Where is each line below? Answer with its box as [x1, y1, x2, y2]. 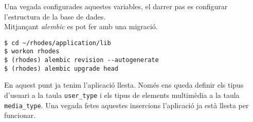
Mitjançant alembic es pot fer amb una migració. [4, 21, 158, 32]
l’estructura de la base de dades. [4, 11, 106, 22]
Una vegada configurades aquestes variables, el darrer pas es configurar [4, 1, 228, 11]
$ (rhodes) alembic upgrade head [4, 65, 118, 72]
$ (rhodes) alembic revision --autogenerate [4, 56, 159, 64]
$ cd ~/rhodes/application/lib [4, 39, 111, 47]
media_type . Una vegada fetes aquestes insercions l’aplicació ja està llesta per [4, 99, 249, 110]
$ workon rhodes [4, 48, 60, 55]
